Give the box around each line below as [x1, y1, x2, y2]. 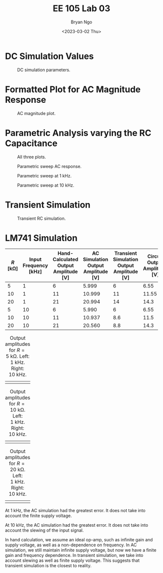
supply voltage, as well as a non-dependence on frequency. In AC [5, 542, 137, 548]
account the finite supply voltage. [5, 513, 72, 519]
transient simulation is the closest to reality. [5, 563, 92, 569]
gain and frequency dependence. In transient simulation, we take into [5, 553, 144, 558]
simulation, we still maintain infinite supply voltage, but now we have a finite [5, 547, 157, 553]
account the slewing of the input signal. [5, 527, 84, 534]
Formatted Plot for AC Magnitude [5, 84, 141, 95]
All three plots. [17, 154, 46, 160]
